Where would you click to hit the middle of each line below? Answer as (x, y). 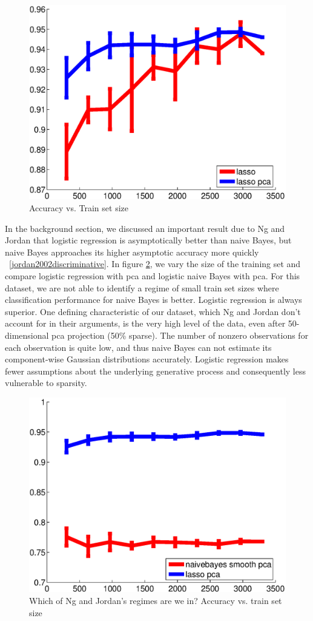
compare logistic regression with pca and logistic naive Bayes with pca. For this (153, 276)
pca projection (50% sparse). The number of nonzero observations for (180, 335)
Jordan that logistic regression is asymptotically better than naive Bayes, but (148, 240)
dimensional (27, 335)
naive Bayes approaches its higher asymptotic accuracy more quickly (132, 252)
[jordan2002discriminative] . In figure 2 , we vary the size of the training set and (155, 264)
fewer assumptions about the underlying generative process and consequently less (155, 371)
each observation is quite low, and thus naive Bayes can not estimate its (138, 347)
